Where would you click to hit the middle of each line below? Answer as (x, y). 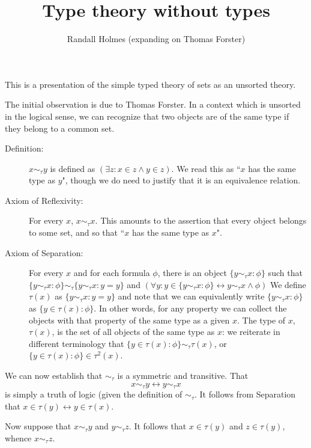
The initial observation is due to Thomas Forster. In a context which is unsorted (153, 104)
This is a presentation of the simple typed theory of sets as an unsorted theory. (150, 84)
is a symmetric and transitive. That (183, 375)
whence (18, 437)
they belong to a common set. (60, 128)
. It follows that (158, 426)
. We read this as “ (206, 168)
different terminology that (77, 343)
